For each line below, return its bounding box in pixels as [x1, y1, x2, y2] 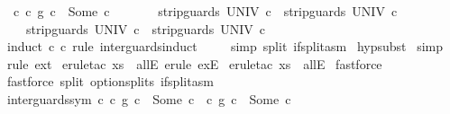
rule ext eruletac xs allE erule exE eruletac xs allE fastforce [6, 54, 382, 73]
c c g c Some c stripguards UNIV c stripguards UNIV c [13, 2, 398, 20]
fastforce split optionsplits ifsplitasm [6, 72, 214, 91]
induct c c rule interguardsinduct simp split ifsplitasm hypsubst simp [6, 37, 444, 56]
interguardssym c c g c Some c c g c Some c [6, 89, 291, 108]
